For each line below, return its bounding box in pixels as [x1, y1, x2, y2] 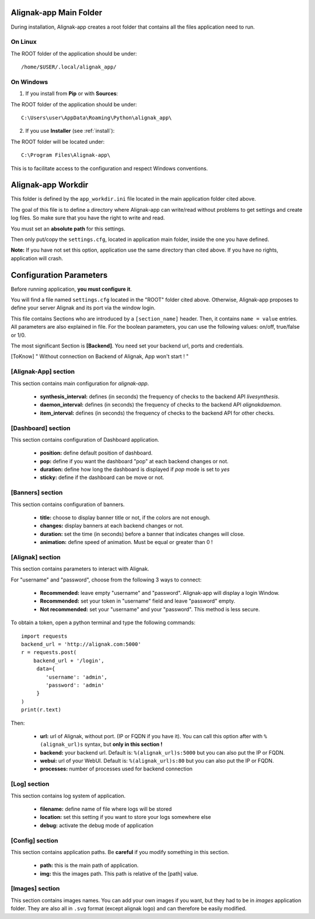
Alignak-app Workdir [10, 180, 89, 190]
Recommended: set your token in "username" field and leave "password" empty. [40, 597, 236, 605]
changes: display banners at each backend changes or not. [40, 522, 184, 529]
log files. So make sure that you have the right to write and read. [10, 214, 165, 222]
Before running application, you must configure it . [10, 285, 132, 292]
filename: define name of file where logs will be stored [40, 806, 172, 813]
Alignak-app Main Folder [10, 8, 103, 18]
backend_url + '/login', [33, 657, 104, 664]
